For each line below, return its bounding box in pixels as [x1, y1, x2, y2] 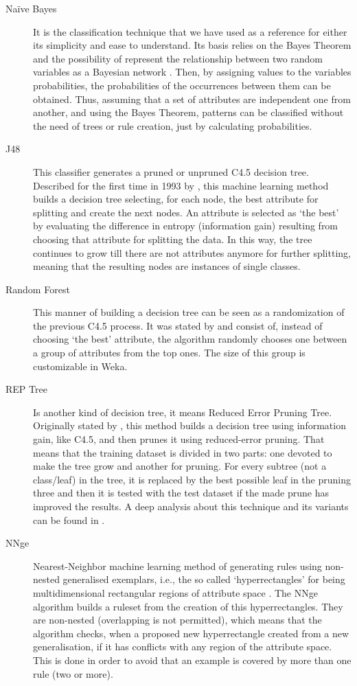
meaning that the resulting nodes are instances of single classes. [33, 259, 301, 273]
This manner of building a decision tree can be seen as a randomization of [33, 305, 345, 319]
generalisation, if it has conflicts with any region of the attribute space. [33, 639, 332, 654]
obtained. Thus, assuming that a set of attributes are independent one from [33, 91, 351, 106]
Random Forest [5, 282, 70, 296]
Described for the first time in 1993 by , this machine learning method [33, 178, 329, 192]
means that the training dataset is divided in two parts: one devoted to [33, 445, 332, 459]
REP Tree [5, 382, 47, 396]
